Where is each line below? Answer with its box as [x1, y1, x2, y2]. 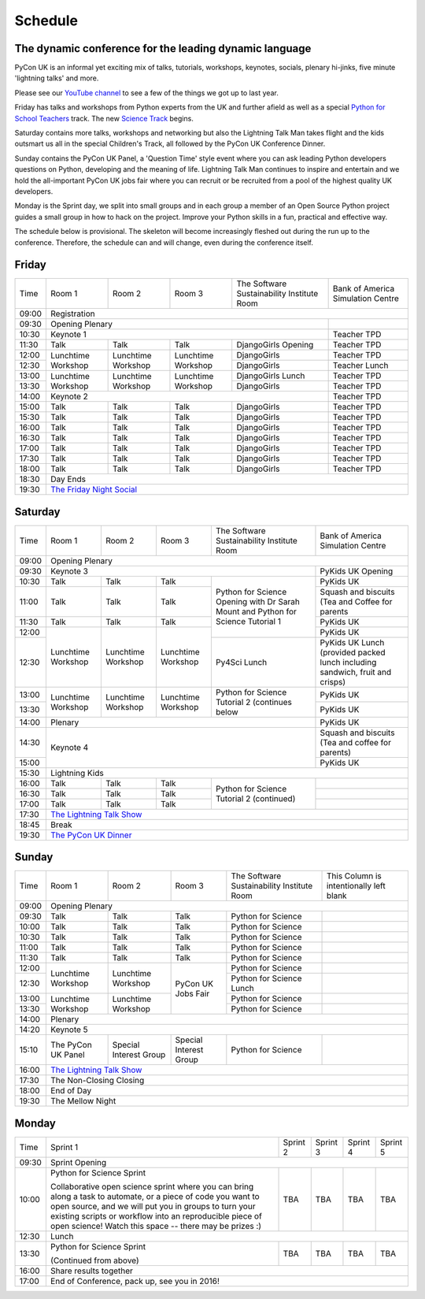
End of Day [50, 1086, 92, 1097]
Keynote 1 [50, 329, 87, 340]
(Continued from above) [50, 1255, 139, 1266]
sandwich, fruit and [320, 666, 392, 677]
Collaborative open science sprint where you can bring [50, 1181, 254, 1192]
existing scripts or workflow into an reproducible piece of [50, 1210, 263, 1221]
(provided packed [320, 647, 386, 658]
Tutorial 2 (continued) [215, 792, 296, 804]
